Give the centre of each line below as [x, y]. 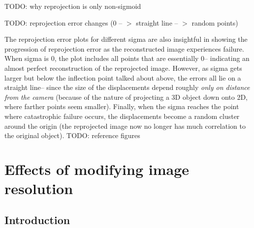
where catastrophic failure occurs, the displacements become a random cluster [122, 116]
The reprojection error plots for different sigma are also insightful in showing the [126, 39]
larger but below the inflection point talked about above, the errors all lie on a [123, 77]
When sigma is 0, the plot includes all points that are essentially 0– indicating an [127, 58]
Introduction [37, 219]
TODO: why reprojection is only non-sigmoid [73, 6]
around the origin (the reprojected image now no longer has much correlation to [125, 126]
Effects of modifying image [97, 169]
